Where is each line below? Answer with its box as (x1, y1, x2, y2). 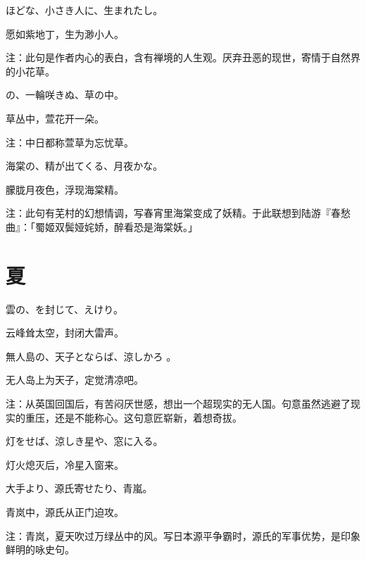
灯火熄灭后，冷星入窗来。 (6, 457, 124, 472)
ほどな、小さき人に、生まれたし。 (6, 3, 163, 17)
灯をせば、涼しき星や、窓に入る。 (6, 434, 163, 448)
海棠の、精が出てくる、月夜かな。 (6, 158, 163, 173)
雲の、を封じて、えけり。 (6, 301, 124, 316)
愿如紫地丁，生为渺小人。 (6, 26, 124, 41)
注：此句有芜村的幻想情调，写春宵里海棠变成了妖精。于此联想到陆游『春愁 (6, 206, 351, 220)
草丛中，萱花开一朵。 (6, 111, 104, 125)
